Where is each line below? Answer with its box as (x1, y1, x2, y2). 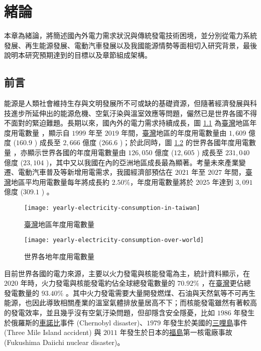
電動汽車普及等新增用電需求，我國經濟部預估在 (18, 167, 173, 177)
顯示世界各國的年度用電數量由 (27, 147, 126, 158)
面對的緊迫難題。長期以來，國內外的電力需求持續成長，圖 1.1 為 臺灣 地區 (11, 118, 250, 128)
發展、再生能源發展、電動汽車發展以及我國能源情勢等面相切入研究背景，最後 (4, 40, 257, 50)
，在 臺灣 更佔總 (201, 278, 251, 288)
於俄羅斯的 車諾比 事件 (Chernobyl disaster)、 (4, 317, 147, 327)
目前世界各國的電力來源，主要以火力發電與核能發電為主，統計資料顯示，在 (4, 268, 250, 278)
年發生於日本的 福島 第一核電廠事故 (119, 327, 232, 337)
